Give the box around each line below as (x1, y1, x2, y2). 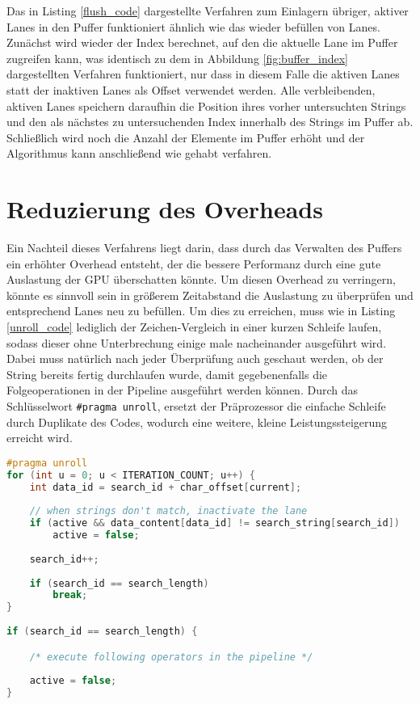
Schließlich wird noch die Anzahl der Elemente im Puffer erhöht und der (6, 129, 365, 145)
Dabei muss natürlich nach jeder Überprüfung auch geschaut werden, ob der (6, 350, 384, 367)
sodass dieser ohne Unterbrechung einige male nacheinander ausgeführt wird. (6, 334, 387, 351)
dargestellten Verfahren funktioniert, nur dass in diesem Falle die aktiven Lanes (6, 65, 400, 82)
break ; (52, 589, 88, 601)
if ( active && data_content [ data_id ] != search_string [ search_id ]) (29, 517, 400, 529)
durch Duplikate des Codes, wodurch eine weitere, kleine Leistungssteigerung (6, 413, 388, 430)
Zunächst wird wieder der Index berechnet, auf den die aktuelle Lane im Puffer (6, 34, 398, 51)
